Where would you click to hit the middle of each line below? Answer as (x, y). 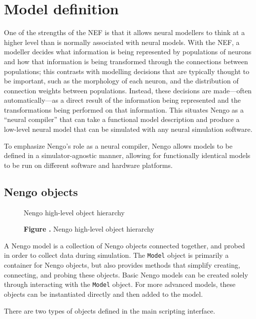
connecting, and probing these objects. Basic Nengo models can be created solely (126, 274)
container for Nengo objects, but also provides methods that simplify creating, (122, 265)
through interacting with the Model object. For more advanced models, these (120, 284)
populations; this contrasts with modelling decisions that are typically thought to (127, 71)
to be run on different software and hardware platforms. (88, 165)
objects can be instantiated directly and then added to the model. (104, 294)
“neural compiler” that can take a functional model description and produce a (122, 119)
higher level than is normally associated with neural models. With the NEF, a (122, 42)
